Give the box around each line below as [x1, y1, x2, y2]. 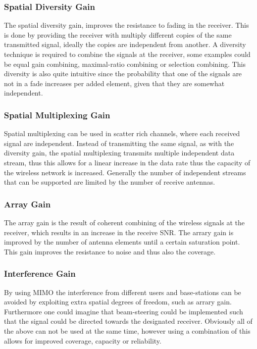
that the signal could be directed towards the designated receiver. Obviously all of [4, 316, 253, 326]
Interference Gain [4, 267, 76, 280]
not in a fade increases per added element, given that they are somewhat [4, 78, 225, 88]
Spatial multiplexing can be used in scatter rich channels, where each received [4, 128, 240, 139]
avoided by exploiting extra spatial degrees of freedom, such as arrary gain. [4, 297, 232, 307]
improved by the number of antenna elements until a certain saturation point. [4, 237, 240, 247]
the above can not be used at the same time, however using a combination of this [4, 325, 251, 336]
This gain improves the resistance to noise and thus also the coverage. [4, 246, 216, 256]
